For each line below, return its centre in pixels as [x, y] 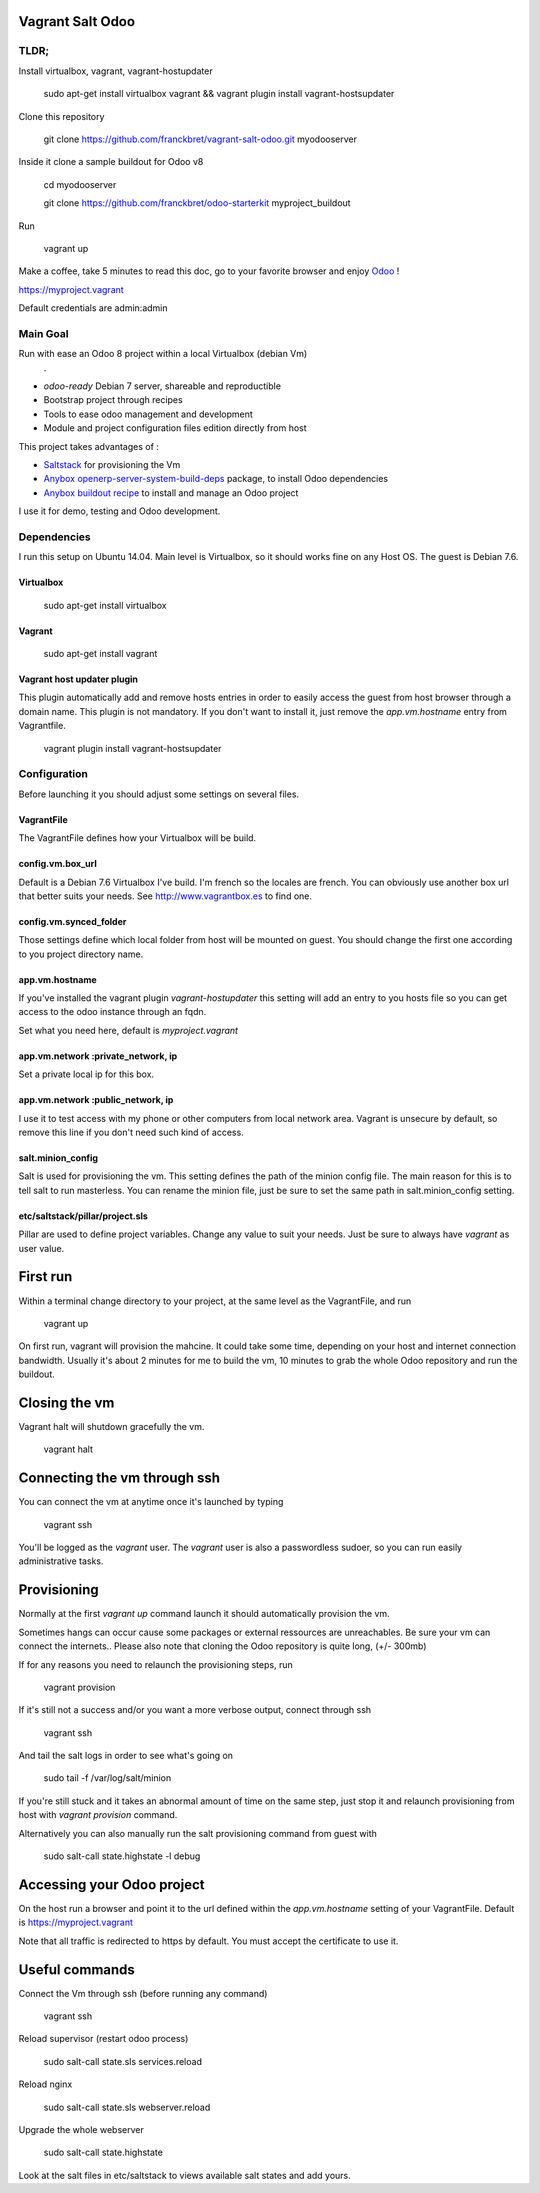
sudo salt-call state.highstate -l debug [122, 1856]
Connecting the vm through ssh [119, 1478]
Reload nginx [45, 2084]
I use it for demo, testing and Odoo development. [119, 511]
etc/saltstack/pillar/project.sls [83, 1216]
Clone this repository [61, 116]
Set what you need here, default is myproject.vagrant [128, 1030]
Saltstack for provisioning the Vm [112, 464]
